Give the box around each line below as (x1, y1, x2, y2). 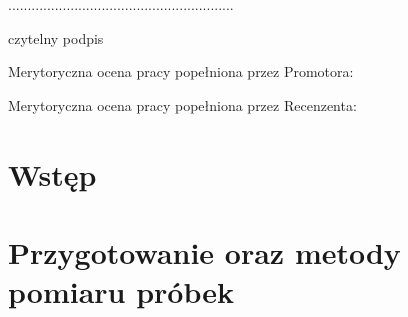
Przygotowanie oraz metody (8, 231, 401, 272)
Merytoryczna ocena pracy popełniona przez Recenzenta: (8, 94, 357, 115)
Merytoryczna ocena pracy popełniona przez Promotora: (8, 61, 354, 82)
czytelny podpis (8, 27, 104, 48)
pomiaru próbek (8, 271, 234, 312)
